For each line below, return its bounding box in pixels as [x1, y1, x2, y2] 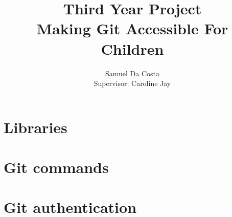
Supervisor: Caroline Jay [94, 78, 171, 89]
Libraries [4, 116, 67, 137]
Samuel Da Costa [105, 68, 160, 78]
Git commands [4, 157, 109, 178]
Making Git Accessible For [36, 18, 228, 39]
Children [101, 38, 164, 59]
